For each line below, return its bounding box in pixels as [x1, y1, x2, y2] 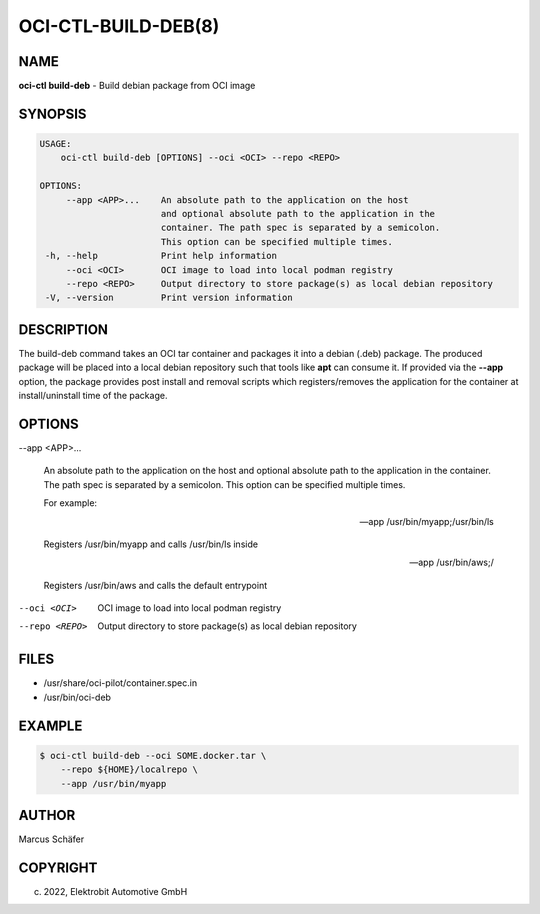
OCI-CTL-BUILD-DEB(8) [18, 15, 220, 37]
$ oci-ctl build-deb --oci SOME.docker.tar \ [39, 750, 267, 761]
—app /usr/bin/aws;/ [409, 556, 494, 569]
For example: [43, 497, 98, 509]
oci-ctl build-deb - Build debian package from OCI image [18, 80, 256, 92]
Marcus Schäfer [18, 833, 85, 845]
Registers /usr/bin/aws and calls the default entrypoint [43, 579, 268, 591]
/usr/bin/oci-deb [43, 691, 112, 703]
